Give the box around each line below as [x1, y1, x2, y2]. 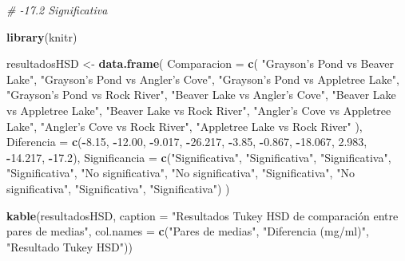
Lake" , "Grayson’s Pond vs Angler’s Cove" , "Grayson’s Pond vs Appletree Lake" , [6, 70, 399, 87]
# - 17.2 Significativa [6, 2, 108, 18]
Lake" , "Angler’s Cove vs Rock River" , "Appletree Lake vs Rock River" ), [6, 117, 363, 134]
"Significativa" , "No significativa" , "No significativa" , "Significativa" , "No [6, 164, 355, 181]
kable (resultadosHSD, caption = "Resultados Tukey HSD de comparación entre [6, 207, 399, 223]
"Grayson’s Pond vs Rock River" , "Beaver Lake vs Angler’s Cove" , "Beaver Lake [6, 86, 396, 103]
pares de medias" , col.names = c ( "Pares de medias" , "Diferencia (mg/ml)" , [6, 223, 369, 239]
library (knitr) [6, 28, 77, 45]
